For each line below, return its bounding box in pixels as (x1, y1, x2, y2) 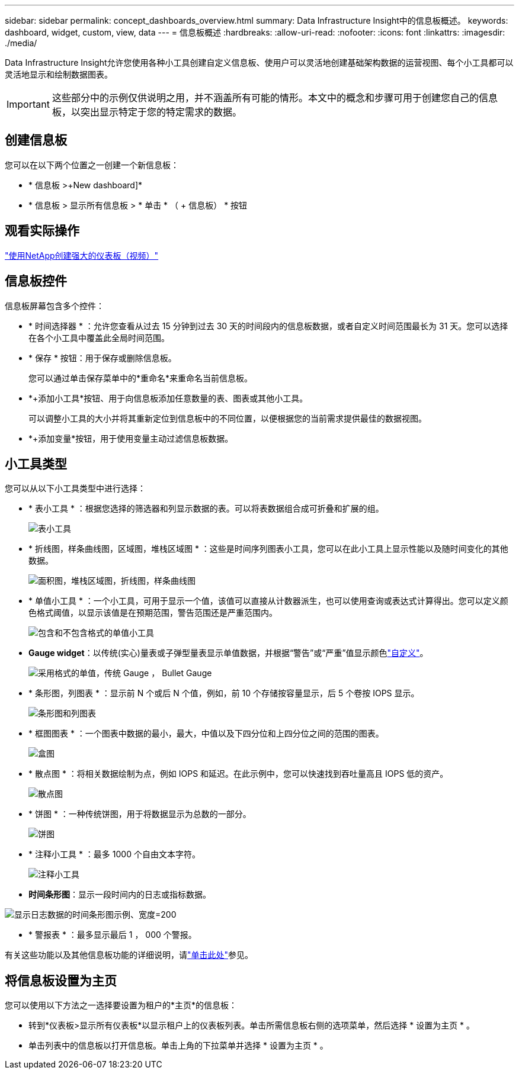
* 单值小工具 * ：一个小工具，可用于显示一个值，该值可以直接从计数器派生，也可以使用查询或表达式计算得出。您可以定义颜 (28, 596, 508, 606)
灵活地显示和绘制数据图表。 (5, 69, 113, 79)
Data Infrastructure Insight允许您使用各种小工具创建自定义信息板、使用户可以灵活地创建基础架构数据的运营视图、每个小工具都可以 (5, 57, 514, 67)
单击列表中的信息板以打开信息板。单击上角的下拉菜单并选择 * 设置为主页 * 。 (28, 1040, 328, 1051)
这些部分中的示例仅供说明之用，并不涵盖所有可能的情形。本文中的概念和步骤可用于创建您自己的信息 (52, 92, 498, 104)
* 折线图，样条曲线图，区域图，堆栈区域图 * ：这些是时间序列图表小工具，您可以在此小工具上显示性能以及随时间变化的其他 (28, 544, 508, 554)
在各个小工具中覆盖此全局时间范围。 (28, 332, 169, 343)
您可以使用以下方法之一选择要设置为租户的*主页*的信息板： (5, 1000, 238, 1011)
